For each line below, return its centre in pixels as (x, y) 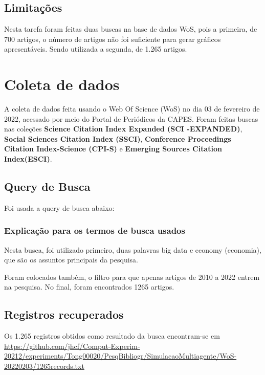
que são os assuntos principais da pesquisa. (71, 260)
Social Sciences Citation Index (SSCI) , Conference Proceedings (118, 138)
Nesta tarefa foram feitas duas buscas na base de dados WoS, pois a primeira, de (131, 29)
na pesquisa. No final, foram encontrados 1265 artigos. (89, 287)
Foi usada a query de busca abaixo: (59, 207)
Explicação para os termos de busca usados (95, 230)
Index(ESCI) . (28, 159)
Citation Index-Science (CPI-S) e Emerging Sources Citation (113, 149)
